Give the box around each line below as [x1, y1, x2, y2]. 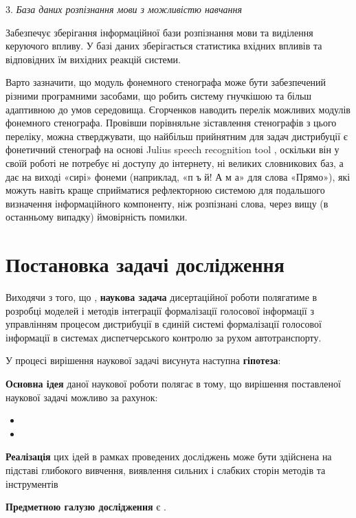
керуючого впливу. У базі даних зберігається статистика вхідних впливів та [5, 38, 322, 53]
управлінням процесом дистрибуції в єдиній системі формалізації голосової [5, 317, 322, 331]
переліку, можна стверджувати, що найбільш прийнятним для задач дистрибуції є [5, 128, 348, 143]
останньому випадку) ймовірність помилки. [5, 210, 188, 224]
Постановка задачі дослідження [5, 250, 285, 278]
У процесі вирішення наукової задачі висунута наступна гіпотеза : [5, 353, 281, 368]
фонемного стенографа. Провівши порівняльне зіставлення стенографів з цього [5, 115, 337, 130]
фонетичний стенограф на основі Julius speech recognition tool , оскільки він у [5, 142, 340, 157]
